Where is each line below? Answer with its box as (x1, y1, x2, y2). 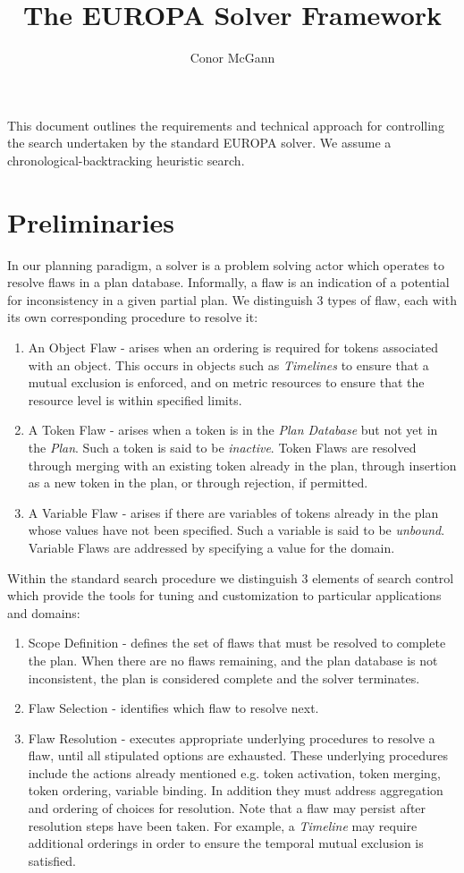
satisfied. (28, 851, 76, 869)
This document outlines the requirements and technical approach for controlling (7, 115, 444, 134)
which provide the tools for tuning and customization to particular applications (7, 586, 442, 605)
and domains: (7, 603, 80, 622)
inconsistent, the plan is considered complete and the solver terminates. (28, 668, 420, 687)
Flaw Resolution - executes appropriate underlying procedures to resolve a (28, 728, 435, 747)
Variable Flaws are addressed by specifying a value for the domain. (28, 538, 395, 556)
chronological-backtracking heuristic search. (7, 150, 245, 169)
